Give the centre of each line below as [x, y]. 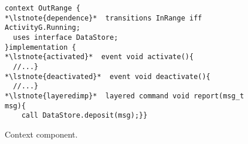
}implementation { [40, 47]
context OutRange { [43, 8]
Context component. [41, 134]
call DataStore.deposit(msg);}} [84, 116]
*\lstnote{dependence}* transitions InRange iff [103, 18]
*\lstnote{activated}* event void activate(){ [99, 57]
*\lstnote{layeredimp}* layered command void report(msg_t [125, 96]
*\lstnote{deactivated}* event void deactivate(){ [108, 76]
